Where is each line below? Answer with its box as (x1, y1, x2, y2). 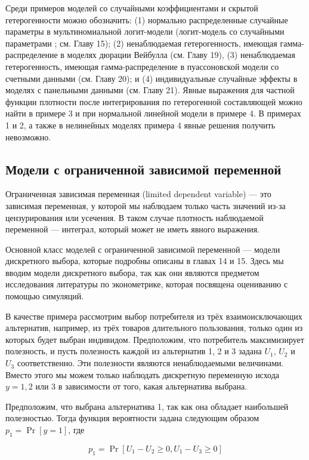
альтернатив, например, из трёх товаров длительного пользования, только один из (5, 321, 303, 334)
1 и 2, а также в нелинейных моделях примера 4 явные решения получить (5, 118, 276, 131)
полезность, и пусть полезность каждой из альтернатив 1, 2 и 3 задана (5, 345, 262, 357)
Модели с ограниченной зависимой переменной (5, 160, 282, 178)
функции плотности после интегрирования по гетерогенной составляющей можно (5, 95, 302, 108)
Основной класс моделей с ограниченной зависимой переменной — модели (5, 243, 280, 255)
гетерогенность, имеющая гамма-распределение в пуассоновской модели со (5, 60, 279, 72)
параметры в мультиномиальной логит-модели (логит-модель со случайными (5, 25, 285, 38)
